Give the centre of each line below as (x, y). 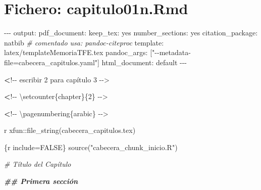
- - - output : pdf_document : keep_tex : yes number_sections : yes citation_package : (131, 33)
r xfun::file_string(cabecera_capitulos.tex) (70, 130)
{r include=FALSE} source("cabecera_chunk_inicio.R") (91, 147)
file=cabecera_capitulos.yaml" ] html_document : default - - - (96, 62)
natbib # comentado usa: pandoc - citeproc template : (84, 42)
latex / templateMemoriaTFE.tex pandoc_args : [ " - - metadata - (97, 52)
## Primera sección (41, 181)
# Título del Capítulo (38, 164)
